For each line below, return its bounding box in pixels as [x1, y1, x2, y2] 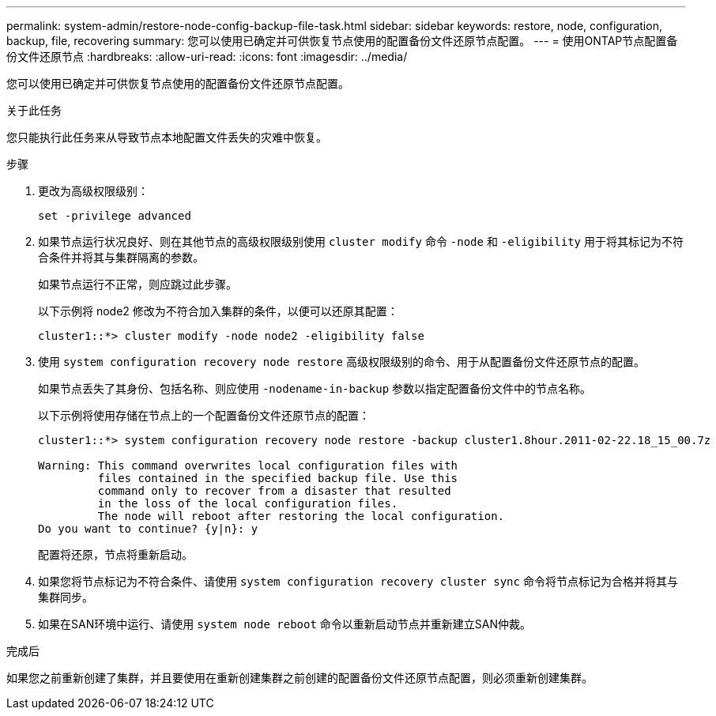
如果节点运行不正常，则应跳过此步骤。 [38, 277, 237, 291]
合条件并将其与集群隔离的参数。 [38, 251, 204, 264]
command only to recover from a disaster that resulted [97, 484, 451, 497]
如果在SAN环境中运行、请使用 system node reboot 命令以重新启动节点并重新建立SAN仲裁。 [38, 617, 531, 631]
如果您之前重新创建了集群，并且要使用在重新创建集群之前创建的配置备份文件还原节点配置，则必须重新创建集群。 [6, 671, 593, 684]
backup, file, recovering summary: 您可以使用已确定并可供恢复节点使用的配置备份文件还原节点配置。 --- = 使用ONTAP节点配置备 [6, 34, 678, 47]
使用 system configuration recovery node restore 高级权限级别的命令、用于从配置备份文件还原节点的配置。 [38, 355, 645, 368]
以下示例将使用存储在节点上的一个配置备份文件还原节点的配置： [38, 409, 370, 422]
